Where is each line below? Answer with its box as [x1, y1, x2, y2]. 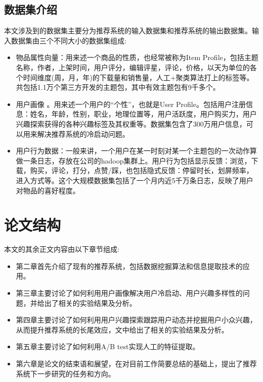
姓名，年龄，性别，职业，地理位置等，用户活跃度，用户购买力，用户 [30, 108, 257, 119]
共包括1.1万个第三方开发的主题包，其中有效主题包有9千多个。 [16, 82, 220, 92]
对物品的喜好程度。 [16, 185, 80, 195]
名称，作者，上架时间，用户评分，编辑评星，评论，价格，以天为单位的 [16, 62, 250, 72]
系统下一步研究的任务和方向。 [16, 368, 115, 378]
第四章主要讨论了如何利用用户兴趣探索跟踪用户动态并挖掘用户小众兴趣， [16, 314, 257, 325]
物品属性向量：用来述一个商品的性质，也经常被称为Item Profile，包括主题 [16, 52, 258, 63]
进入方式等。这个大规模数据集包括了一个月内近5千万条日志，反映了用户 [16, 175, 253, 185]
